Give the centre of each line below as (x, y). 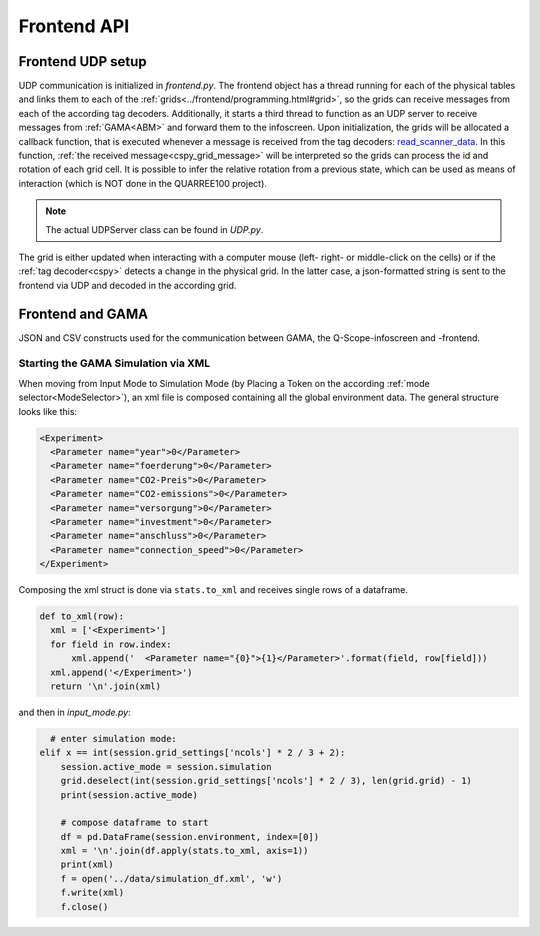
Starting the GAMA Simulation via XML (114, 363)
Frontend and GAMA (83, 313)
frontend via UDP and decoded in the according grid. (127, 285)
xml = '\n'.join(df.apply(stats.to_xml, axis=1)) (184, 851)
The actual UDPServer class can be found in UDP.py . (154, 229)
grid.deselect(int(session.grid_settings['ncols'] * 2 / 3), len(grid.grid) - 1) (266, 781)
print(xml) (87, 864)
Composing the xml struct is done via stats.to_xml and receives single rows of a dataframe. (213, 590)
